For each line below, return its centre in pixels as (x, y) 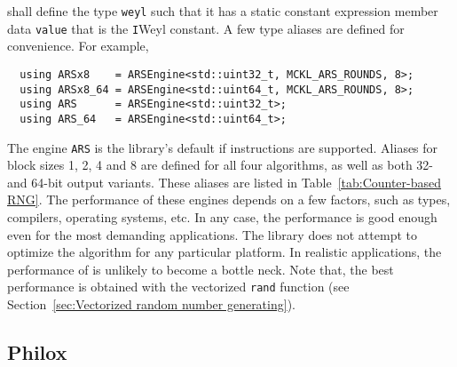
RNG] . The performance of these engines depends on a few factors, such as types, (229, 199)
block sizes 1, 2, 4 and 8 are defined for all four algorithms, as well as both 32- (221, 165)
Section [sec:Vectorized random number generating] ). (151, 304)
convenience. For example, (78, 46)
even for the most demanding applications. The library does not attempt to (212, 234)
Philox (37, 351)
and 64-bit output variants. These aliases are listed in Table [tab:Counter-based (225, 182)
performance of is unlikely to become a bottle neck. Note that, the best (201, 269)
